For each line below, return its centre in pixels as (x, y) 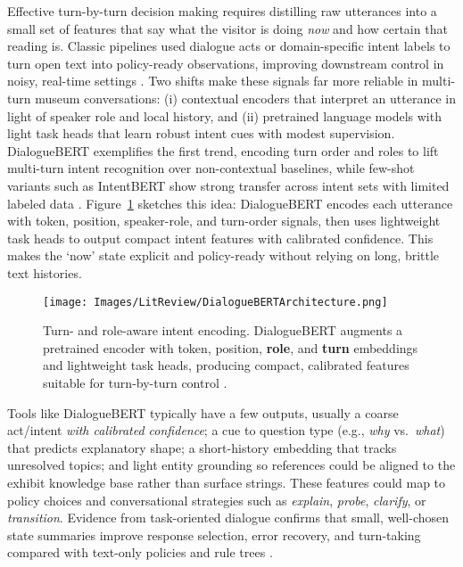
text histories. (45, 272)
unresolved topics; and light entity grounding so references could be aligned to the (231, 465)
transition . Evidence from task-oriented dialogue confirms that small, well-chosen (228, 518)
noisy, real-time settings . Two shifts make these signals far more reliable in (213, 81)
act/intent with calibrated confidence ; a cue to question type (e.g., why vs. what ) (226, 430)
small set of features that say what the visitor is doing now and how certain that (227, 28)
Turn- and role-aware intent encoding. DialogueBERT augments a (223, 330)
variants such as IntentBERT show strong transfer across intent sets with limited (228, 185)
